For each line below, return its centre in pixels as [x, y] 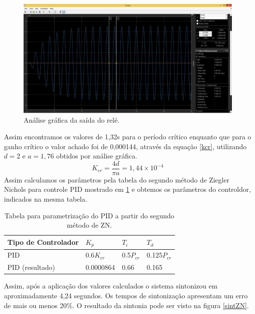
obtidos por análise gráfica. [97, 156]
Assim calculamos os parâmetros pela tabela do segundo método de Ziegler [117, 179]
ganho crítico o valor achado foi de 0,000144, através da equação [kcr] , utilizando [125, 146]
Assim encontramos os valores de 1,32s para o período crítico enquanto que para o [128, 136]
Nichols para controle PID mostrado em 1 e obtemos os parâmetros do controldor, [127, 189]
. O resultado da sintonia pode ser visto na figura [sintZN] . [161, 305]
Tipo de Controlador [43, 242]
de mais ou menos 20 [35, 305]
